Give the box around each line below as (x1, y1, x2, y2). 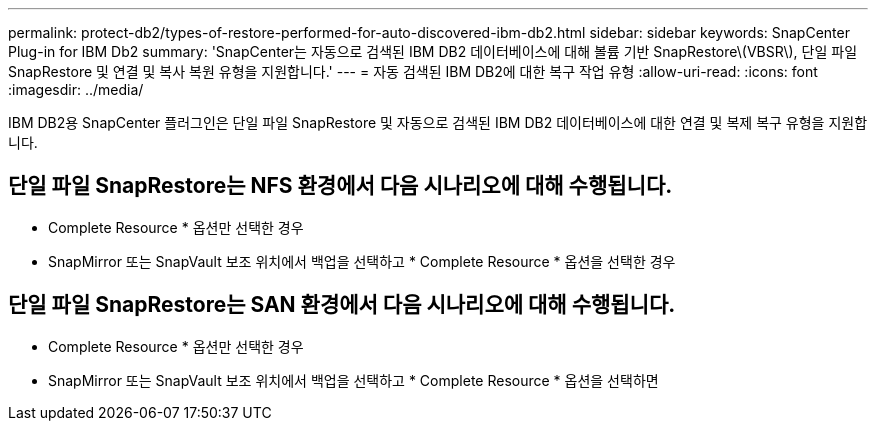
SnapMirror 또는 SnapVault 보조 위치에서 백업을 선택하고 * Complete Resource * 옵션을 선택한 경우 (48, 252, 676, 270)
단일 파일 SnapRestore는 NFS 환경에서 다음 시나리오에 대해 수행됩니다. (8, 173, 673, 199)
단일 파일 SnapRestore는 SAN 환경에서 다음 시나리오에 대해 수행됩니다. (8, 292, 676, 318)
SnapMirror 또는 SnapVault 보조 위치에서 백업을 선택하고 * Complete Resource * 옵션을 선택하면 (48, 371, 659, 389)
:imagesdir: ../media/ (8, 81, 144, 98)
